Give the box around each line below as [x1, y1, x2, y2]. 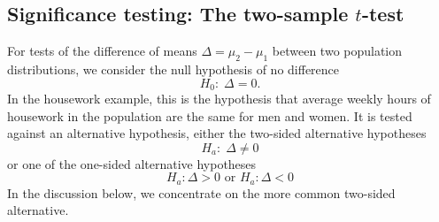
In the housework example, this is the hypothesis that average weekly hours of [7, 89, 431, 108]
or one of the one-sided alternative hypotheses [7, 154, 257, 172]
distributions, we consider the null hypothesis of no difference [7, 60, 340, 78]
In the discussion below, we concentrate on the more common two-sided [7, 183, 396, 202]
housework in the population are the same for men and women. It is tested [7, 106, 412, 125]
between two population [272, 42, 403, 60]
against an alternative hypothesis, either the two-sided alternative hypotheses [7, 124, 427, 142]
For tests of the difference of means [7, 42, 197, 60]
